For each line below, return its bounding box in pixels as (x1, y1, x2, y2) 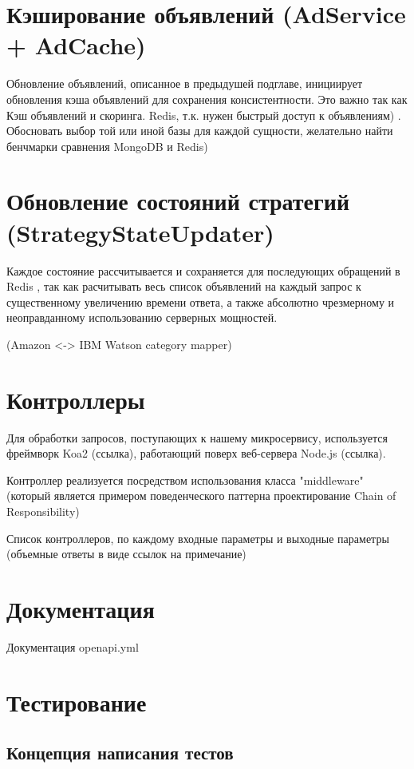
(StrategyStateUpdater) (6, 216, 274, 248)
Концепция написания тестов (6, 740, 234, 765)
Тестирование (6, 685, 147, 718)
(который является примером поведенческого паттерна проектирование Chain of (6, 487, 396, 504)
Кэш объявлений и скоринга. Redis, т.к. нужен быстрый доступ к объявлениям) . (6, 106, 401, 123)
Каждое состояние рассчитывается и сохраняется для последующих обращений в (6, 262, 400, 279)
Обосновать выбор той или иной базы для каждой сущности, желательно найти (6, 122, 393, 139)
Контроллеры (6, 383, 145, 415)
